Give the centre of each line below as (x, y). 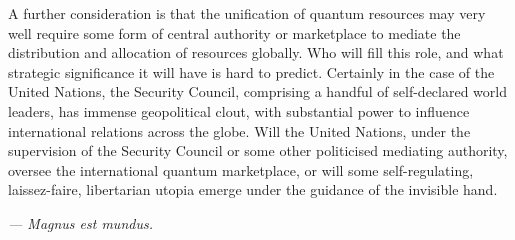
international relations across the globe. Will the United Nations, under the (239, 130)
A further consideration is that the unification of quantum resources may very (247, 13)
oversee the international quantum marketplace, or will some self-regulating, (241, 169)
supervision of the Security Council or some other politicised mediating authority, (258, 150)
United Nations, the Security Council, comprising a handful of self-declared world (257, 91)
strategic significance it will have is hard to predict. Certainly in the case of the (251, 71)
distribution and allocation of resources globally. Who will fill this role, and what (256, 52)
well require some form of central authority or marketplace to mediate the (234, 32)
